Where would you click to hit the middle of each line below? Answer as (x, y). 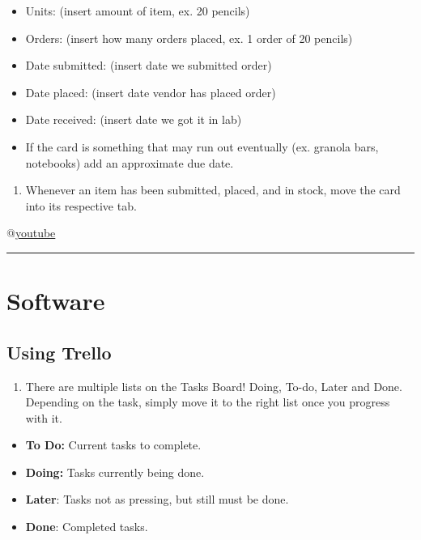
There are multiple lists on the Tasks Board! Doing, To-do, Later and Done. (214, 386)
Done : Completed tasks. (87, 527)
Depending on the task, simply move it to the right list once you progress (208, 402)
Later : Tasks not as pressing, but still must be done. (157, 499)
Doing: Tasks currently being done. (115, 472)
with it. (44, 417)
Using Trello (59, 352)
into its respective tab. (81, 205)
